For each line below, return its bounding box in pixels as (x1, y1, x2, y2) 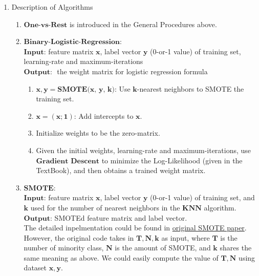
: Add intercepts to (74, 110, 134, 121)
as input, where (161, 232, 210, 243)
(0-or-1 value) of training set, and (150, 192, 255, 203)
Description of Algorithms (11, 2, 93, 12)
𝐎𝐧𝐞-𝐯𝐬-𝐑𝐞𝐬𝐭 (24, 21, 68, 29)
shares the (220, 242, 252, 253)
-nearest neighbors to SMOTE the (137, 83, 244, 94)
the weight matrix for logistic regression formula (57, 66, 208, 76)
